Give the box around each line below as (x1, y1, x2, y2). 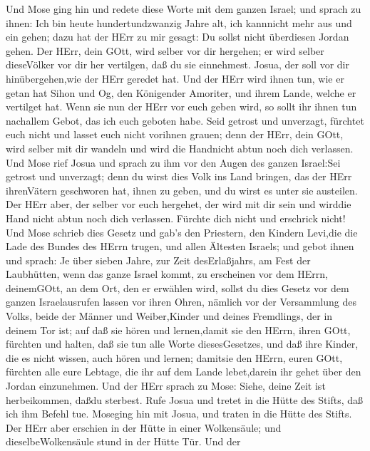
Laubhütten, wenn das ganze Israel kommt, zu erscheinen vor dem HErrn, (6, 266, 328, 281)
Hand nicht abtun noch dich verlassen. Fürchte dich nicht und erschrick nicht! (6, 210, 346, 225)
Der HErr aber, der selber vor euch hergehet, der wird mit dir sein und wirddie (6, 197, 351, 212)
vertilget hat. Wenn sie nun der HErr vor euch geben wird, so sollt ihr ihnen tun (6, 99, 357, 114)
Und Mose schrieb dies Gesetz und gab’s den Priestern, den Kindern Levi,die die (6, 224, 358, 239)
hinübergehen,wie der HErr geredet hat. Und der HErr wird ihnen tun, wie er (6, 71, 344, 85)
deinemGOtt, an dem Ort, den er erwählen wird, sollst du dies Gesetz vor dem (6, 280, 349, 295)
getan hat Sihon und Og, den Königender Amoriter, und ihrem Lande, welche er (6, 85, 356, 100)
